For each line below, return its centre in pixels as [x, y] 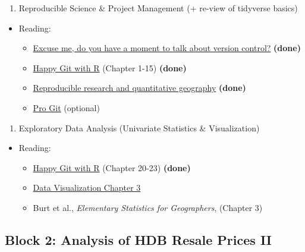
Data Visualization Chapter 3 [87, 188]
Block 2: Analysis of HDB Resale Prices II [138, 239]
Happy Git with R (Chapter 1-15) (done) [110, 67]
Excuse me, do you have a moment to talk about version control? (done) [167, 48]
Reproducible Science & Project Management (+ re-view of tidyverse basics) [158, 8]
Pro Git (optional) [66, 107]
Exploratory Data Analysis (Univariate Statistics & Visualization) [139, 127]
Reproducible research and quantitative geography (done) [139, 88]
